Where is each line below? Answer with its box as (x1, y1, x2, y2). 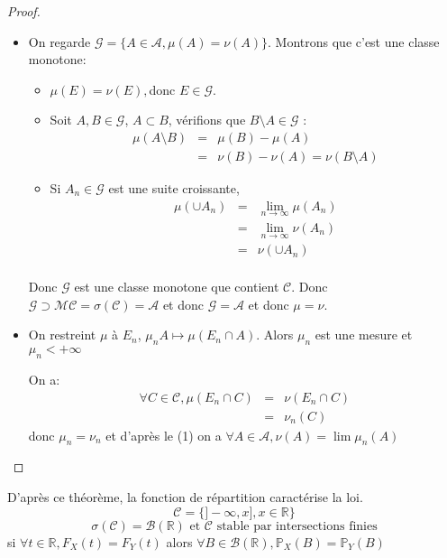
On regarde (28, 32, 91, 51)
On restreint (28, 325, 96, 344)
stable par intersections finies (216, 519, 378, 533)
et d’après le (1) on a (105, 425, 222, 444)
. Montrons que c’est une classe (268, 32, 440, 51)
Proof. (7, 2, 41, 20)
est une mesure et (315, 325, 413, 344)
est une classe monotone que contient (74, 277, 279, 296)
